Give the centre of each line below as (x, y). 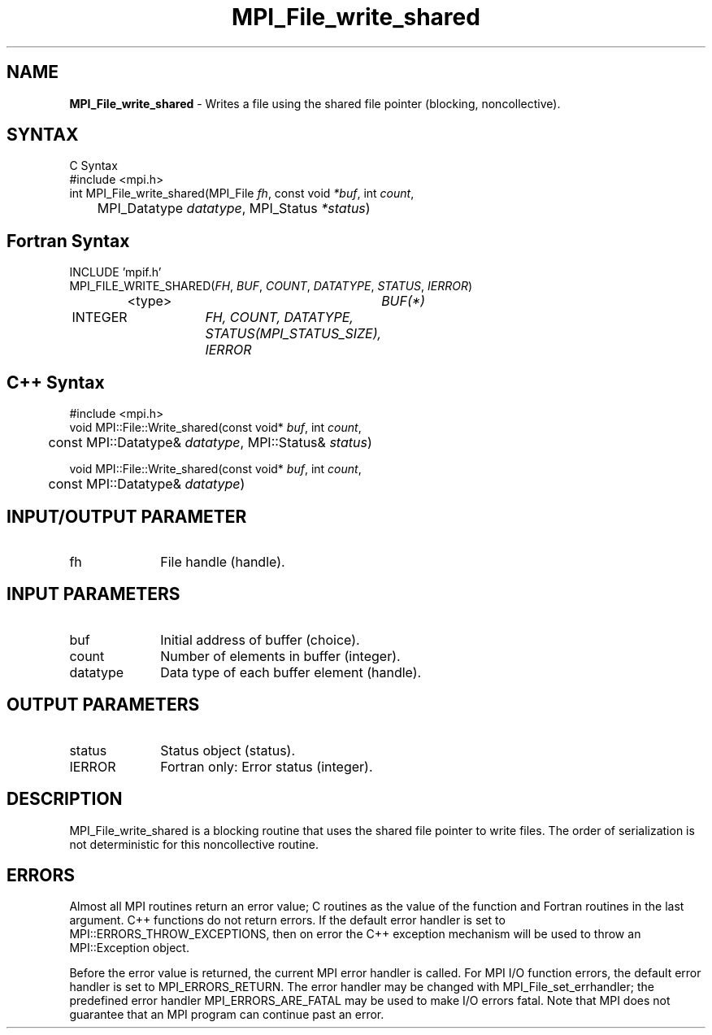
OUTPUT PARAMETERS (103, 705)
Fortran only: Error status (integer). (267, 766)
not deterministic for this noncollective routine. (194, 844)
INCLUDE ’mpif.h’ (115, 272)
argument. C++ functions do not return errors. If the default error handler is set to (287, 920)
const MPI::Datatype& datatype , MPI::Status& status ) (210, 443)
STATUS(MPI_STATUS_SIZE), (293, 334)
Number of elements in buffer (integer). (280, 656)
